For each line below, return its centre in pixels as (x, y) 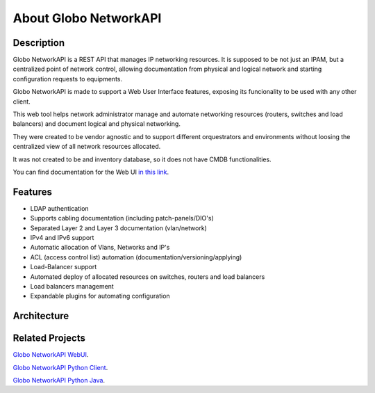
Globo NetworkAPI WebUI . (51, 355)
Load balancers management (72, 286)
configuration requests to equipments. (68, 79)
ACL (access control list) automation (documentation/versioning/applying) (136, 257)
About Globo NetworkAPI (87, 18)
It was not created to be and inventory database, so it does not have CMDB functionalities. (142, 159)
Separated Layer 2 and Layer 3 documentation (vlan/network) (119, 228)
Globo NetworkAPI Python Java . (59, 380)
